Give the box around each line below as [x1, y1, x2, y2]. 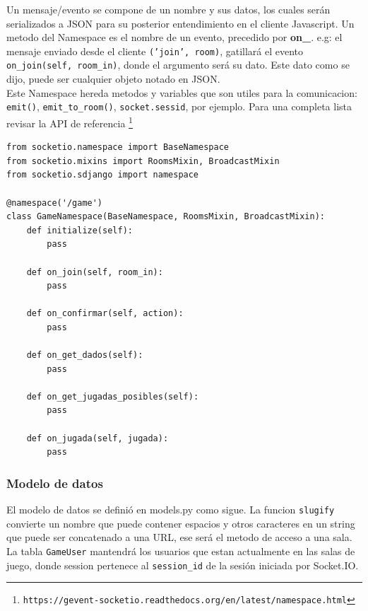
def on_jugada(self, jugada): [26, 433, 169, 443]
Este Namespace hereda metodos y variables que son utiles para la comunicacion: [6, 85, 357, 100]
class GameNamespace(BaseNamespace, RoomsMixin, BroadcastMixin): [6, 211, 326, 222]
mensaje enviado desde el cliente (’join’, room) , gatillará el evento [6, 43, 304, 58]
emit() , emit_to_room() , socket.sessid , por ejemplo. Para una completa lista [6, 99, 352, 114]
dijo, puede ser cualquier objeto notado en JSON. [6, 71, 220, 86]
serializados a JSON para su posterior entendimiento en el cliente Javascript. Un [6, 16, 355, 30]
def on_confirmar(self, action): [26, 308, 184, 319]
